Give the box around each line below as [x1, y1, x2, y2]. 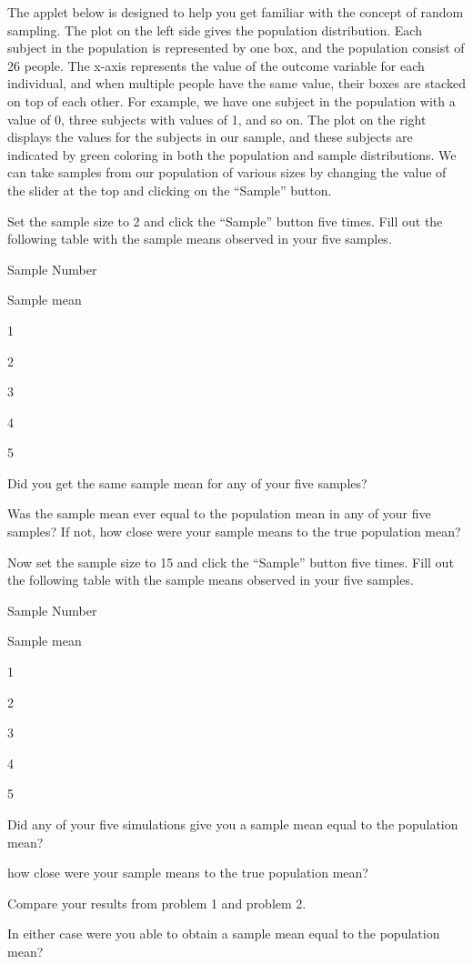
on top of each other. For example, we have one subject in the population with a [7, 91, 456, 110]
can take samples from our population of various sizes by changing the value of [7, 163, 447, 182]
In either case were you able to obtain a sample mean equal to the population [7, 924, 440, 943]
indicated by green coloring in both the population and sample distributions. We [7, 145, 457, 164]
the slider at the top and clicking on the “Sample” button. [7, 180, 332, 199]
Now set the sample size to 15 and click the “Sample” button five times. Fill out [7, 552, 454, 571]
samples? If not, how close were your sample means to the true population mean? [7, 522, 461, 541]
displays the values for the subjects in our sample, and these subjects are [7, 127, 413, 146]
